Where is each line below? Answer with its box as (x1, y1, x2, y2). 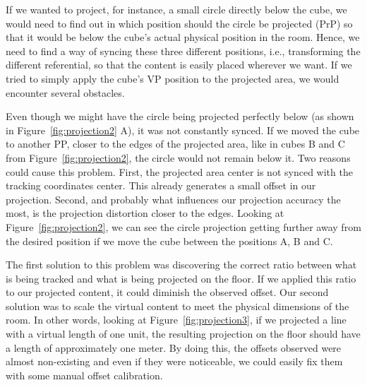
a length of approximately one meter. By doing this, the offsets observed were (6, 340, 342, 355)
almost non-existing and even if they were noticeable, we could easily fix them (6, 354, 343, 369)
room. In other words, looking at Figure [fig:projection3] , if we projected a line (6, 312, 347, 327)
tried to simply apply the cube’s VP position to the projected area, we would (6, 71, 339, 85)
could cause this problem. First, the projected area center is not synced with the (6, 164, 353, 179)
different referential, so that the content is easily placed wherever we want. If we (6, 57, 352, 72)
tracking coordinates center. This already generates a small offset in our (6, 178, 316, 193)
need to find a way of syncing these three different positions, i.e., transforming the (6, 43, 361, 58)
